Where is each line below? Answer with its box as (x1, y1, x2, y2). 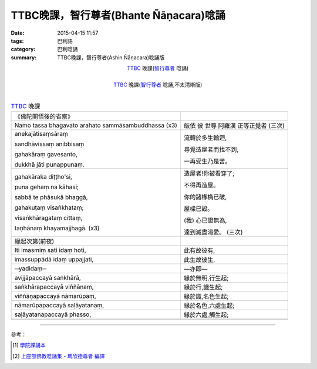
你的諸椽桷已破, (184, 193, 227, 201)
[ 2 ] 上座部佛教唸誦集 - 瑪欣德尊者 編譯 (12, 353, 105, 360)
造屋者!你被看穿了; (184, 169, 235, 177)
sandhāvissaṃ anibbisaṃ (14, 140, 85, 148)
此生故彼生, (184, 256, 215, 264)
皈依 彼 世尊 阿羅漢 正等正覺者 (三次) (184, 122, 285, 130)
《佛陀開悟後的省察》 (14, 112, 73, 120)
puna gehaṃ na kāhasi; (14, 183, 79, 191)
